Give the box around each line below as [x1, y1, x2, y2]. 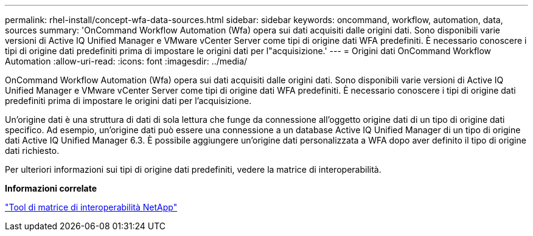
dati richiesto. [5, 145, 60, 156]
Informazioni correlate [5, 183, 97, 193]
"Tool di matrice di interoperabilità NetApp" [5, 202, 178, 212]
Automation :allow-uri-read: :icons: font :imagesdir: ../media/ [5, 56, 248, 66]
